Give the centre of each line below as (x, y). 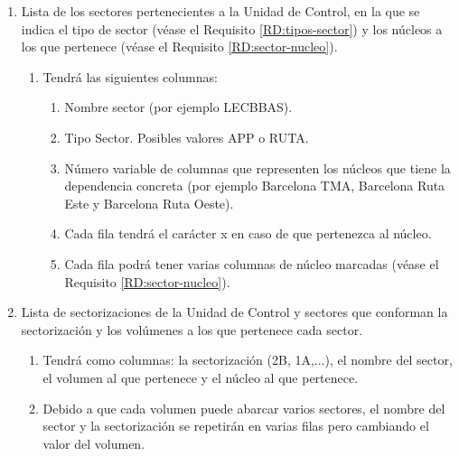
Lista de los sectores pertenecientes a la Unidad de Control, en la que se (220, 11)
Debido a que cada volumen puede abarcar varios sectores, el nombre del (244, 408)
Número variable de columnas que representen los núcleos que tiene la (258, 168)
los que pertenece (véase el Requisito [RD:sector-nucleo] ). (179, 47)
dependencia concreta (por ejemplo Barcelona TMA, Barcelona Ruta (255, 186)
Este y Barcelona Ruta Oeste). (149, 203)
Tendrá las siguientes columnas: (130, 76)
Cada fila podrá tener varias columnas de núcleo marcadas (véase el (252, 263)
